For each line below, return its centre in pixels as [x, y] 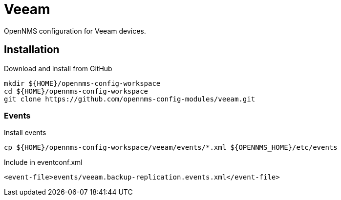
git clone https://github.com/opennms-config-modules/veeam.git [130, 99]
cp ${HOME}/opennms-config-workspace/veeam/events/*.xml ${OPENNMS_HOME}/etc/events [171, 148]
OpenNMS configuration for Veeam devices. [75, 31]
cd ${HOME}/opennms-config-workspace [76, 91]
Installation [32, 50]
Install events [25, 133]
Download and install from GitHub [58, 68]
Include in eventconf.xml [43, 162]
